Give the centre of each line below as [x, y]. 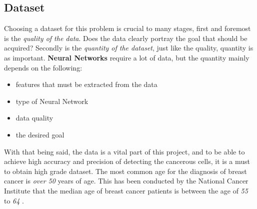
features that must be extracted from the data [86, 84]
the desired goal [40, 134]
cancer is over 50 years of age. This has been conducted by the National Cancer [126, 181]
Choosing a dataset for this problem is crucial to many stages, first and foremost [127, 28]
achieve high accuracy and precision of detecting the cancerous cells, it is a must [127, 161]
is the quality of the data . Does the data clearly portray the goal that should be [126, 38]
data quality [34, 118]
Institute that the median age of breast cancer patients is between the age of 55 [126, 190]
